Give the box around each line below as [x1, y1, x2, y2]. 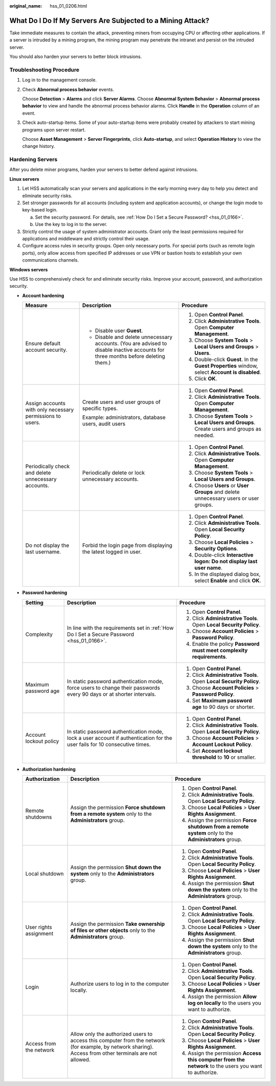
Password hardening [22, 589, 67, 596]
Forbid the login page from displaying [82, 542, 173, 549]
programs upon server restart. [22, 126, 86, 133]
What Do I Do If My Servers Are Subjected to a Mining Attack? [9, 16, 210, 25]
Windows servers [9, 266, 48, 272]
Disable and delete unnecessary [95, 333, 173, 340]
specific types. [82, 405, 118, 412]
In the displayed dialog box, [194, 571, 261, 578]
